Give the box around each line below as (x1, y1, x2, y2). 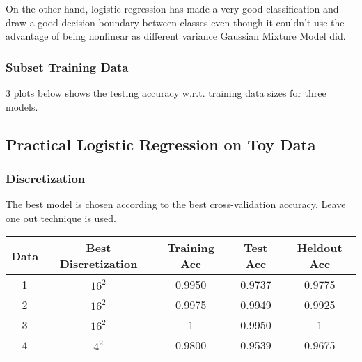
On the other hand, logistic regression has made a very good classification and (6, 1, 339, 15)
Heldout (297, 239, 343, 256)
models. (6, 99, 38, 113)
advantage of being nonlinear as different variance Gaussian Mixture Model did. (6, 29, 346, 43)
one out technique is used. (6, 210, 116, 225)
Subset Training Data (6, 58, 129, 75)
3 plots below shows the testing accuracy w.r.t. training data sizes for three (6, 86, 326, 100)
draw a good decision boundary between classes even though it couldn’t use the (6, 15, 345, 29)
